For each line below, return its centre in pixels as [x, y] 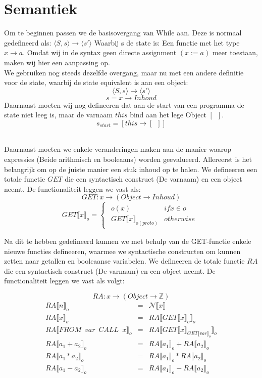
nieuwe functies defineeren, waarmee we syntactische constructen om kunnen [122, 251]
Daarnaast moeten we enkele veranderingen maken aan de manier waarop [118, 149]
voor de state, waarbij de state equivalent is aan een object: [96, 82]
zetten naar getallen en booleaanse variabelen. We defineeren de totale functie [124, 261]
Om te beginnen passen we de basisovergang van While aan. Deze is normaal [123, 33]
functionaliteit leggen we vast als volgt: [64, 281]
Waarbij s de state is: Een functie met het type [167, 42]
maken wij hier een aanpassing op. [57, 62]
